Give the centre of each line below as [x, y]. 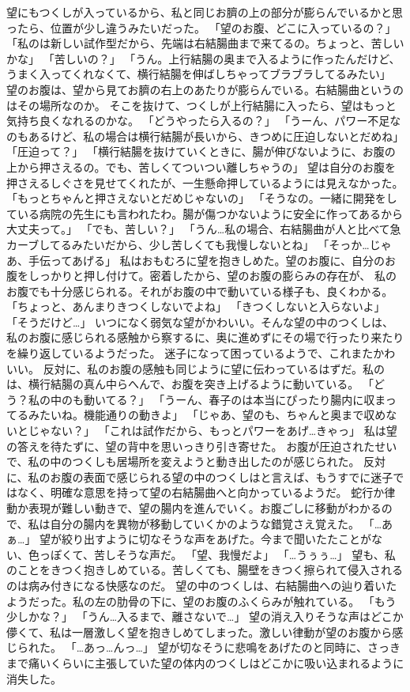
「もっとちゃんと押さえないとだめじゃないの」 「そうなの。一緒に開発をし [202, 198]
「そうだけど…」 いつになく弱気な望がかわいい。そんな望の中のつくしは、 [200, 321]
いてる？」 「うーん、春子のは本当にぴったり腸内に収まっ [245, 399]
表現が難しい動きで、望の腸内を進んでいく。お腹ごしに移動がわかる [205, 508]
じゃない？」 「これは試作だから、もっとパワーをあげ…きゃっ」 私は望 [213, 431]
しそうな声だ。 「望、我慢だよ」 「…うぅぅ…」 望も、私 [250, 554]
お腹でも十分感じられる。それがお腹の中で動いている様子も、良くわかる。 [200, 291]
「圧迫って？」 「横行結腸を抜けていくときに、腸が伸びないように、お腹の [201, 151]
